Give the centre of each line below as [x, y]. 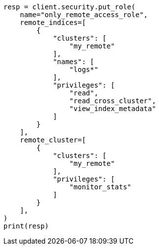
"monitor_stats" [100, 187]
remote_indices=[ [53, 23]
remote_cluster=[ [53, 140]
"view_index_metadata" [113, 109]
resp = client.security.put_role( [69, 7]
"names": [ [74, 62]
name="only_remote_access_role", [84, 15]
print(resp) [26, 226]
